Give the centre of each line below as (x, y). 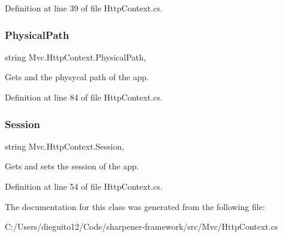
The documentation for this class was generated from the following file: (135, 206)
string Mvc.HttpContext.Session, (65, 146)
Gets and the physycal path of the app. (77, 77)
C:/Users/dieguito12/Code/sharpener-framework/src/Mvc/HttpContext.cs (141, 227)
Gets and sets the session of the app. (72, 166)
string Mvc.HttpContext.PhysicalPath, (75, 57)
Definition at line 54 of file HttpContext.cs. (84, 186)
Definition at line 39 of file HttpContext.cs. (84, 8)
